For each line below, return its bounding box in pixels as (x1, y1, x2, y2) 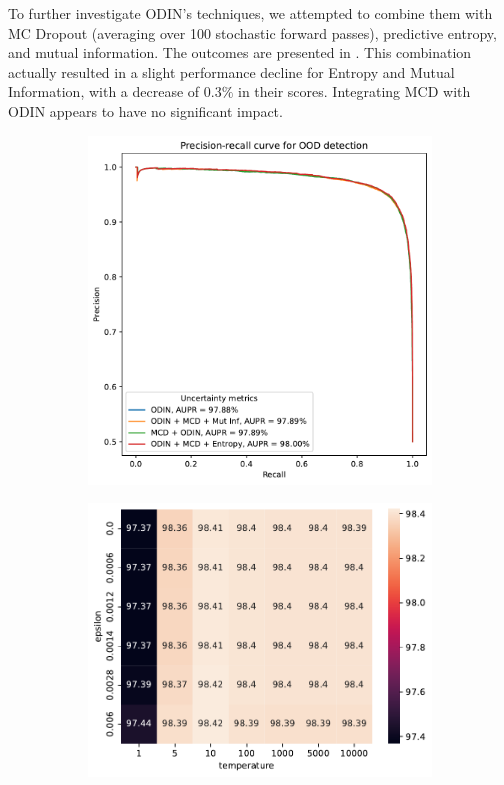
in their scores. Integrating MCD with (238, 81, 471, 102)
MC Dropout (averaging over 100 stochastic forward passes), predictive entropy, (8, 22, 497, 43)
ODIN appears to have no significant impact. (8, 100, 283, 121)
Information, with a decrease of (8, 81, 200, 102)
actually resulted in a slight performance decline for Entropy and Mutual (8, 61, 455, 82)
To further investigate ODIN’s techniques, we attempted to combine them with (8, 3, 493, 23)
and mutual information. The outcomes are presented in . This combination (8, 42, 472, 63)
